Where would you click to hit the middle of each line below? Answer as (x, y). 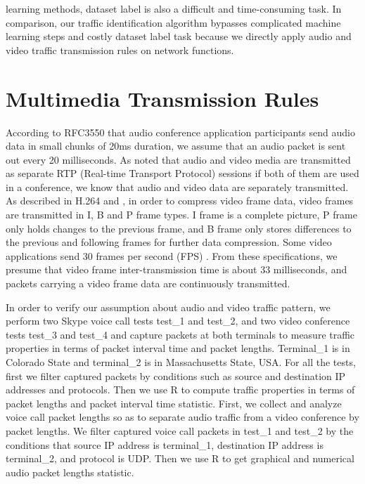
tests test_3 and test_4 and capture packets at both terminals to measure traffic (180, 334)
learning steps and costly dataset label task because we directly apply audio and (179, 36)
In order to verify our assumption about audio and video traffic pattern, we (168, 307)
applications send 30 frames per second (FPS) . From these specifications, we (172, 255)
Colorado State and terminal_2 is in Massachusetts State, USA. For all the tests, (181, 362)
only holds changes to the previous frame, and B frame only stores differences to (179, 228)
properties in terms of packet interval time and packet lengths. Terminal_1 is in (178, 348)
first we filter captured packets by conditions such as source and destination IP (176, 375)
